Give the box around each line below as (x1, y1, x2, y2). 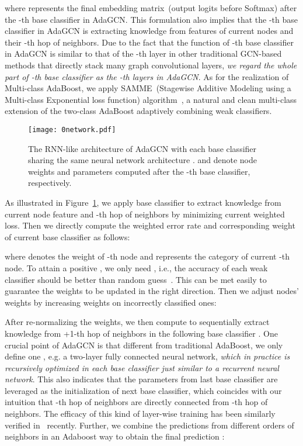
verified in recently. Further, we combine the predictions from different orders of (5, 419, 294, 431)
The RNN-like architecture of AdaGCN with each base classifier (28, 142, 257, 154)
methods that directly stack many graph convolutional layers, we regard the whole (5, 58, 297, 71)
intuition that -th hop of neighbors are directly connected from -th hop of (5, 396, 268, 408)
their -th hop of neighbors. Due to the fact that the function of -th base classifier (5, 36, 294, 48)
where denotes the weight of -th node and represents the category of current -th (5, 250, 290, 262)
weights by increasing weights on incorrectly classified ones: (5, 296, 217, 308)
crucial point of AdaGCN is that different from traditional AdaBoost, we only (5, 338, 283, 351)
